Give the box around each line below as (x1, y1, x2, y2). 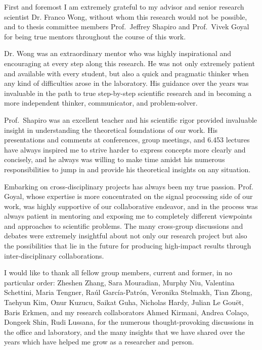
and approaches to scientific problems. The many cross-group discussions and (4, 220, 243, 231)
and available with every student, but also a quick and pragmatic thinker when (4, 68, 249, 78)
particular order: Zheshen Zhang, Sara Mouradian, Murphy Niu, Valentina (4, 277, 235, 287)
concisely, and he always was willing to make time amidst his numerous (4, 154, 225, 165)
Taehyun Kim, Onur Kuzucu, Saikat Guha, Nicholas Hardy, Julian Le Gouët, (4, 297, 244, 308)
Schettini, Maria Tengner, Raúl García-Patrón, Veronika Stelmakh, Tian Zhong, (4, 287, 252, 297)
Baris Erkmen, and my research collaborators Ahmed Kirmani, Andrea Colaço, (4, 307, 249, 317)
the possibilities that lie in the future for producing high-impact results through (4, 240, 251, 251)
